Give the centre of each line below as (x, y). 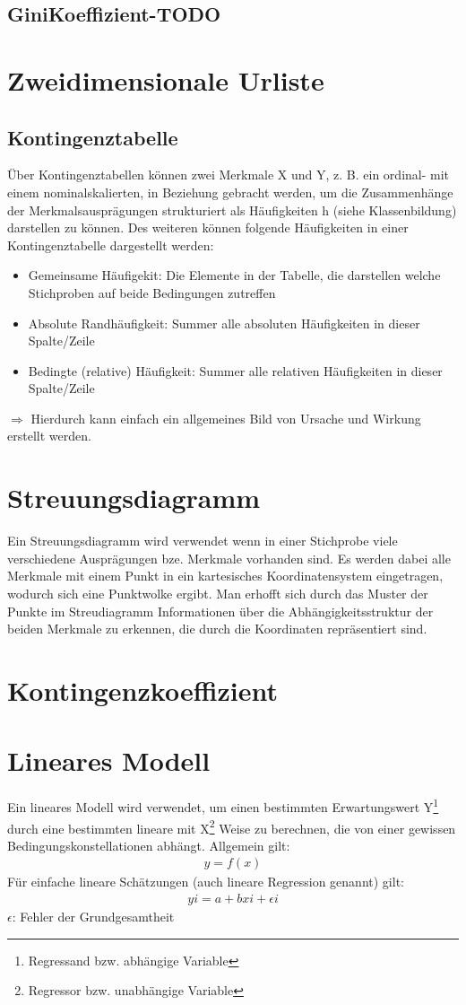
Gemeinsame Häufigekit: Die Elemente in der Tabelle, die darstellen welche (234, 275)
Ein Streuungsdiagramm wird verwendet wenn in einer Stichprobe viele (203, 541)
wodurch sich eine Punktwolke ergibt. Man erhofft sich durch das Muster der (218, 593)
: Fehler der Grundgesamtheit (93, 917)
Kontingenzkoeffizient (143, 690)
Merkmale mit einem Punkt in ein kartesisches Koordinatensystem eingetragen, (225, 576)
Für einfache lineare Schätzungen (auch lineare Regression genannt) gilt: (206, 882)
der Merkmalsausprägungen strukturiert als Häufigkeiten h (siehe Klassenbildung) (232, 210)
